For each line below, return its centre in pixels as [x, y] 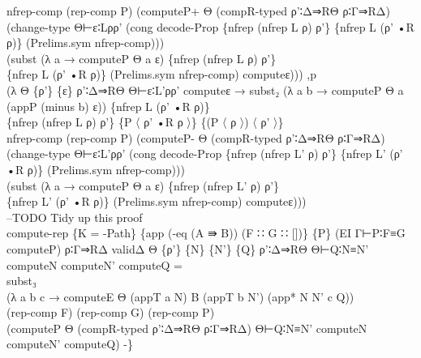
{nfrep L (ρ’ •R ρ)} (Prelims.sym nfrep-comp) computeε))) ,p [161, 74]
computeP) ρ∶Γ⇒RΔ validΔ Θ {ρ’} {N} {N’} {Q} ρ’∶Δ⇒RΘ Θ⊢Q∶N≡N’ [188, 248]
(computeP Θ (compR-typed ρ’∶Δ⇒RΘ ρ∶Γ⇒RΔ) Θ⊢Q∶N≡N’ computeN [187, 328]
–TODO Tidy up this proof [75, 217]
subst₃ [21, 281]
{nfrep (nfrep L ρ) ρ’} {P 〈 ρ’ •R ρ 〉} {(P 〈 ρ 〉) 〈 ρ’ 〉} [145, 122]
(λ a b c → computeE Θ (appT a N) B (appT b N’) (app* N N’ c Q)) [180, 296]
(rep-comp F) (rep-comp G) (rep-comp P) [111, 312]
